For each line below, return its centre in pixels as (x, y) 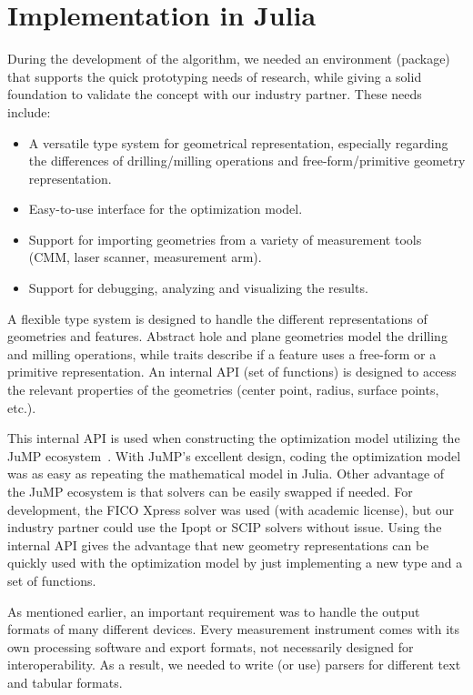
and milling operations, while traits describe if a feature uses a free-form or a (222, 353)
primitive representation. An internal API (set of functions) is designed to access (232, 372)
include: (29, 111)
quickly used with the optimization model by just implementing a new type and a (235, 563)
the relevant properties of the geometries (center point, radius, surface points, (223, 390)
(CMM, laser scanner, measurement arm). (145, 257)
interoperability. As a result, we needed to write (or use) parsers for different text (234, 665)
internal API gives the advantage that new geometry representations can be (218, 544)
